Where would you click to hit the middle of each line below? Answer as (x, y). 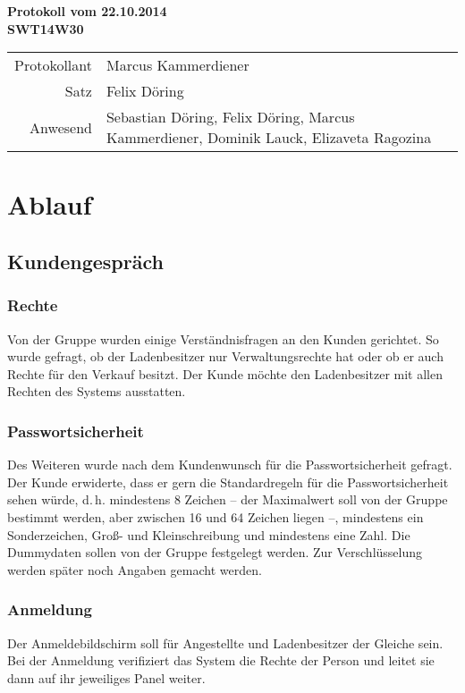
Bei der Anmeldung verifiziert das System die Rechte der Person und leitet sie (221, 660)
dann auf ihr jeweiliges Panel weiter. (106, 677)
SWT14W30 (46, 28)
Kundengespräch (85, 261)
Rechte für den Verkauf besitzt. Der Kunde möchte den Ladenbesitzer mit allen (225, 373)
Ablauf (50, 204)
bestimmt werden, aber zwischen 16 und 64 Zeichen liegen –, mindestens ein (216, 516)
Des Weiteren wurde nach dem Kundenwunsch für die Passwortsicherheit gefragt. (230, 465)
